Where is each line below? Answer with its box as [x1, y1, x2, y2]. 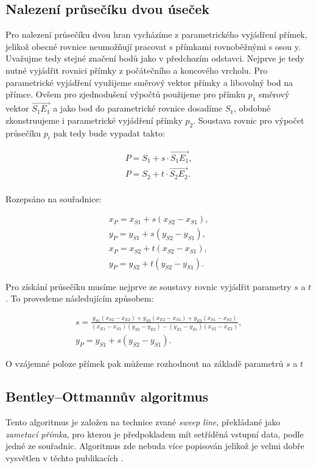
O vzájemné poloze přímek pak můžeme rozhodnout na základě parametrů [5, 357, 284, 370]
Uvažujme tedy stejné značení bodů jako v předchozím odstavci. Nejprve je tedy [5, 52, 304, 65]
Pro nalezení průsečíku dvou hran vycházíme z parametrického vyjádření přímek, [5, 28, 307, 41]
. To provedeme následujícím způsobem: [5, 292, 154, 305]
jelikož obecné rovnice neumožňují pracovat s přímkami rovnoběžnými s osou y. [5, 40, 301, 52]
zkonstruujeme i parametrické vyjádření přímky [5, 113, 183, 126]
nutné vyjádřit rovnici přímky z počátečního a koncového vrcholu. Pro [5, 63, 268, 76]
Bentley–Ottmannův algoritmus [5, 387, 209, 406]
